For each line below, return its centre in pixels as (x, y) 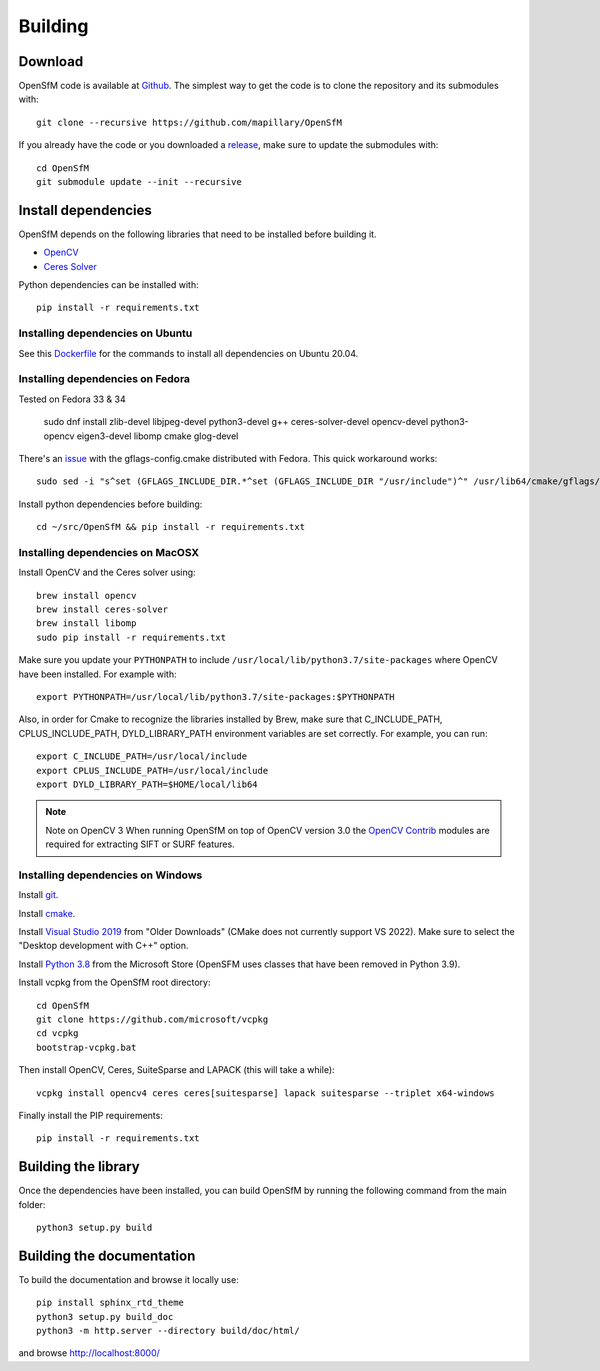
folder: (32, 1204)
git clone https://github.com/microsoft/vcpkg (152, 1019)
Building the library (79, 1166)
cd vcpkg (57, 1033)
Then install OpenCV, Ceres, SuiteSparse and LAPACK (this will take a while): (176, 1070)
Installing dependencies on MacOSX (109, 552)
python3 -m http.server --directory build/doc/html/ (168, 1331)
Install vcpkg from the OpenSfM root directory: (114, 982)
